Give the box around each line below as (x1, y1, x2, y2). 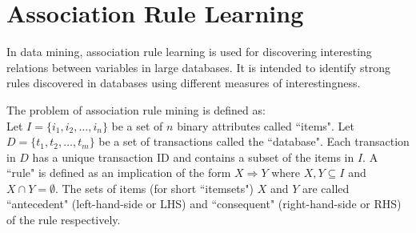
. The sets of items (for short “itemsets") (54, 179, 254, 196)
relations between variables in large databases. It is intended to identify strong (6, 58, 391, 75)
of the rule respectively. (6, 211, 121, 228)
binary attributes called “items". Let (177, 117, 355, 134)
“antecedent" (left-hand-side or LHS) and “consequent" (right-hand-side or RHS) (6, 195, 402, 212)
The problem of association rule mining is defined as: (6, 101, 266, 118)
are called (302, 179, 350, 196)
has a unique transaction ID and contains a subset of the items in (32, 148, 354, 165)
